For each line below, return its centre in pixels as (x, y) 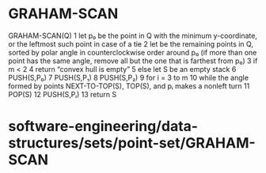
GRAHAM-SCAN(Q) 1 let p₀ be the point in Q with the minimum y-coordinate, (133, 36)
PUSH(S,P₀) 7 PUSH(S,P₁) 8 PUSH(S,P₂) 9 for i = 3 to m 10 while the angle (129, 77)
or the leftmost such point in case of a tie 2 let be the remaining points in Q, (131, 43)
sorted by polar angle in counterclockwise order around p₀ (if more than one (133, 52)
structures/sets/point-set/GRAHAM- (132, 143)
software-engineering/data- (103, 126)
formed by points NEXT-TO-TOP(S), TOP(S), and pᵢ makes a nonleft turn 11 (129, 86)
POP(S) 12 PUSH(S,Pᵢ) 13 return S (63, 94)
